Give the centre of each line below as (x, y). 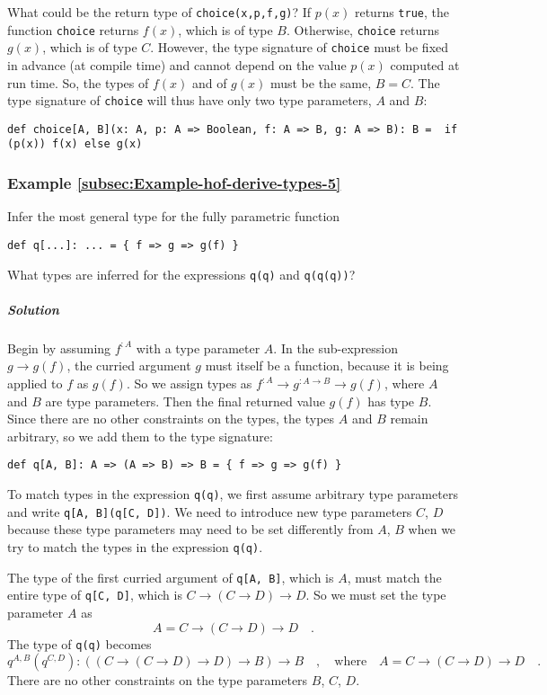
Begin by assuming (59, 347)
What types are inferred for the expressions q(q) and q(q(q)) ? (181, 274)
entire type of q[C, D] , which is (95, 595)
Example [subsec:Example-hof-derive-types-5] (174, 183)
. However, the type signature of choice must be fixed (300, 47)
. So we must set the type (376, 595)
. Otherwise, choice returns (362, 29)
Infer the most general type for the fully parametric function (174, 216)
